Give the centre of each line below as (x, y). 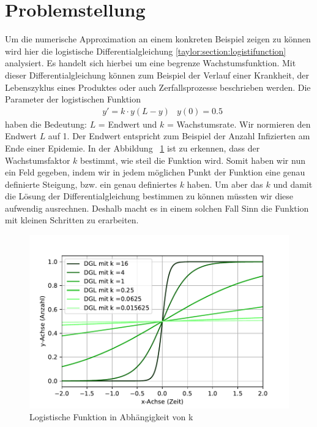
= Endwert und (128, 124)
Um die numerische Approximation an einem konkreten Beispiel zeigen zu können (158, 39)
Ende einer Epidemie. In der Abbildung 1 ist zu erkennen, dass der (132, 148)
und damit (293, 184)
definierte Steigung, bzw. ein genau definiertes (91, 184)
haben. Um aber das (225, 184)
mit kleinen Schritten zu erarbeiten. (72, 220)
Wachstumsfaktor (38, 160)
